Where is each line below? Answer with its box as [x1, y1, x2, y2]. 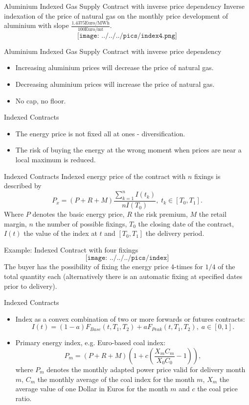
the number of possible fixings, [35, 218, 127, 228]
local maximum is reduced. [15, 154, 96, 164]
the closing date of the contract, [138, 218, 234, 228]
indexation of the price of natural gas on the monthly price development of [4, 10, 228, 21]
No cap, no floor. [15, 95, 66, 105]
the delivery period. [145, 228, 204, 238]
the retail [199, 209, 226, 219]
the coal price [197, 383, 238, 394]
